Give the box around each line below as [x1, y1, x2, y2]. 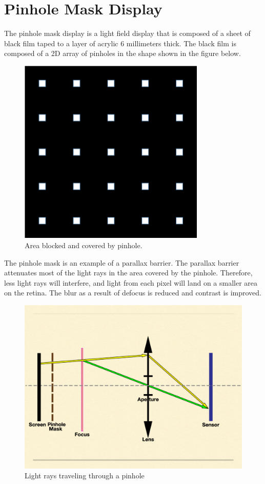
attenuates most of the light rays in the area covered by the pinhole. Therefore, [4, 267, 253, 278]
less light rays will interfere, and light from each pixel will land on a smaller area [4, 277, 258, 288]
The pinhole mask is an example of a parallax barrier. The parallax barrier [4, 257, 239, 268]
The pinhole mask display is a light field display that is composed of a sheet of [4, 28, 251, 39]
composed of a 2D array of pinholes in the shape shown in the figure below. [4, 48, 241, 59]
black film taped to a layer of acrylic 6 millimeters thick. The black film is [4, 38, 236, 48]
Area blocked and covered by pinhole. [25, 240, 142, 251]
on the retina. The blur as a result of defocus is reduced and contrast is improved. [4, 287, 261, 298]
